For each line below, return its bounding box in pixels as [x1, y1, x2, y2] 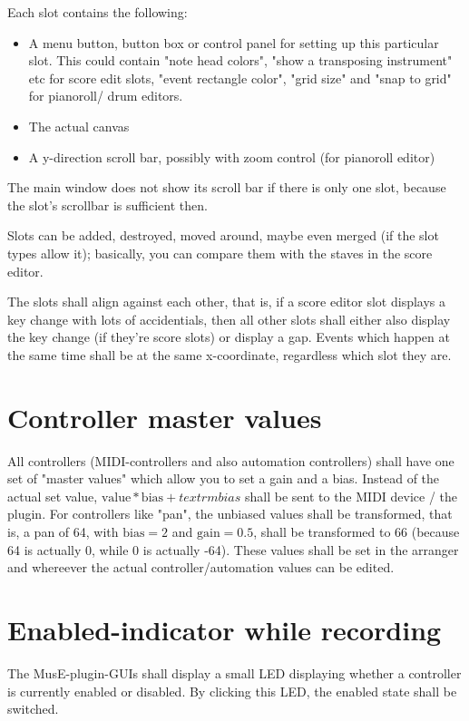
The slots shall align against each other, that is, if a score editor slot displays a [7, 292, 445, 311]
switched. [7, 699, 59, 718]
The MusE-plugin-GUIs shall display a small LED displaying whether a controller [7, 663, 462, 682]
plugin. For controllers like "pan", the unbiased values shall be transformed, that [7, 504, 453, 523]
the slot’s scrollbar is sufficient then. [7, 195, 208, 214]
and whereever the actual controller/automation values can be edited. [7, 558, 395, 577]
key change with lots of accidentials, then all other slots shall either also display [7, 309, 451, 328]
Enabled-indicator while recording [7, 610, 442, 648]
